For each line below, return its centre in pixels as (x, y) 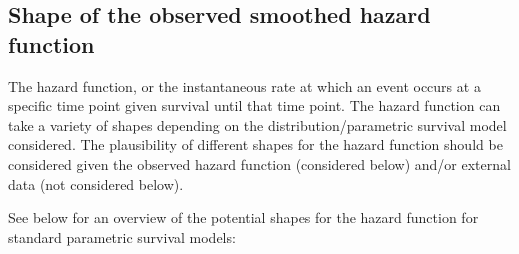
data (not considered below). (96, 183)
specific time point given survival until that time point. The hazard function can (254, 105)
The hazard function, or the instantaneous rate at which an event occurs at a (244, 85)
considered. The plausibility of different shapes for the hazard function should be (255, 144)
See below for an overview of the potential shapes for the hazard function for (243, 217)
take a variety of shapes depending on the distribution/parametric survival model (257, 124)
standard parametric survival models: (122, 236)
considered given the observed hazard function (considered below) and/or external (259, 163)
